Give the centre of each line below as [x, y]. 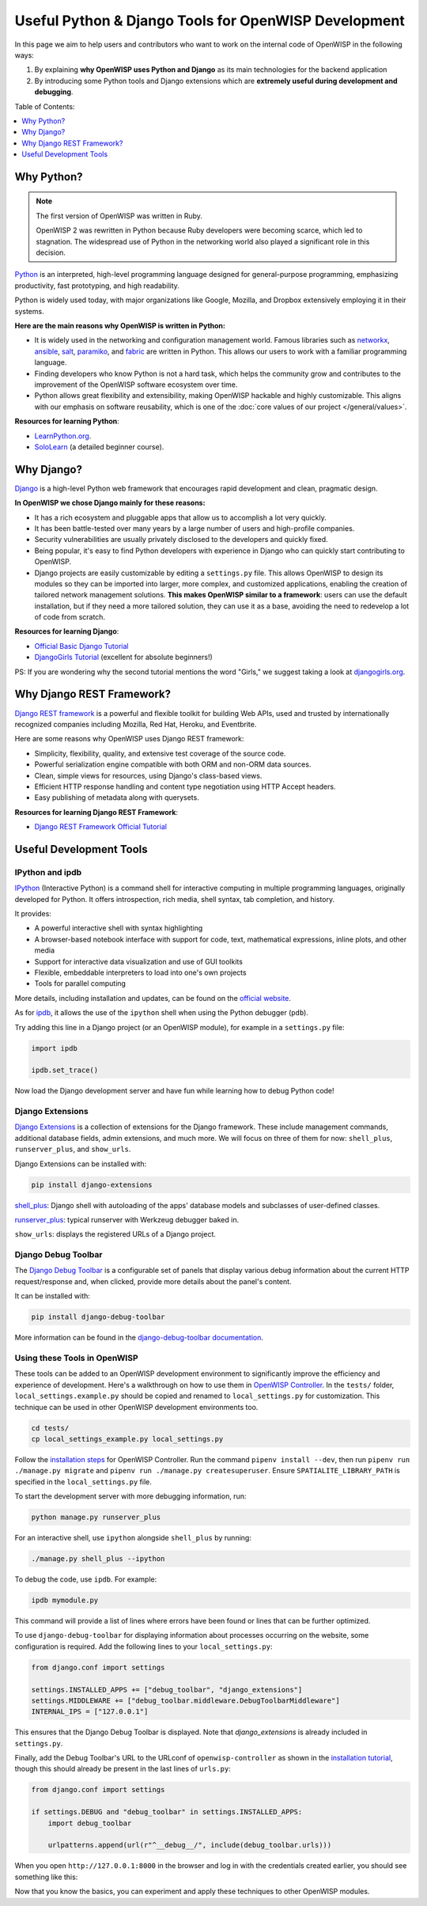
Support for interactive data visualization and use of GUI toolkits [138, 961]
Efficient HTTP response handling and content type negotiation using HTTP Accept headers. [185, 786]
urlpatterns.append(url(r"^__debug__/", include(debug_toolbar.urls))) [190, 1845]
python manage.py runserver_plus [96, 1518]
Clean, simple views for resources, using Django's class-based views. [148, 775]
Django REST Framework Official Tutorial [101, 827]
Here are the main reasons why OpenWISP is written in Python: [120, 325]
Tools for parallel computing [80, 983]
